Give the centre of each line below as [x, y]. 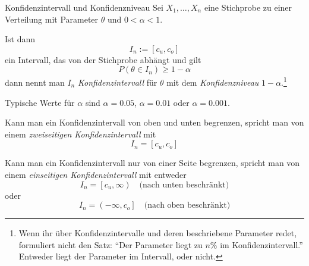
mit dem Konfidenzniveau [213, 82]
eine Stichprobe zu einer [248, 7]
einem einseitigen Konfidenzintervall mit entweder [96, 174]
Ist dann [20, 39]
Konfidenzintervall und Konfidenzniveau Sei [84, 7]
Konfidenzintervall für [117, 82]
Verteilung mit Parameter [52, 19]
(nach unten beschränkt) [184, 185]
